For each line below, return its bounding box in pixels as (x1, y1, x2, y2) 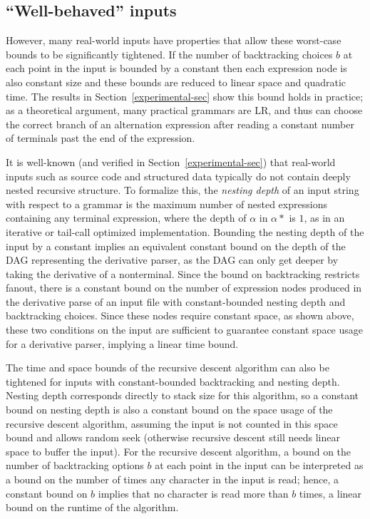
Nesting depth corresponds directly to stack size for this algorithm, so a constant (6, 388, 359, 403)
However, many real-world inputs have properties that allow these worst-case (6, 33, 341, 48)
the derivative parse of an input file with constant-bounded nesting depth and (6, 294, 346, 309)
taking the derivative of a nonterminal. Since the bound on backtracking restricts (6, 266, 360, 281)
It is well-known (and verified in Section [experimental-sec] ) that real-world (6, 154, 336, 169)
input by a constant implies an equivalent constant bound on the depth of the (6, 238, 346, 253)
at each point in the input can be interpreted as (155, 458, 364, 473)
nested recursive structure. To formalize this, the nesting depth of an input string (6, 183, 359, 197)
